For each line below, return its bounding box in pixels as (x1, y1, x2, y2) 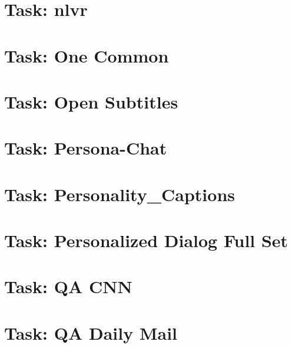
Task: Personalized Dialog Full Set (4, 228, 288, 252)
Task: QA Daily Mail (4, 320, 178, 344)
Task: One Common (4, 43, 169, 67)
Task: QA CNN (4, 274, 132, 298)
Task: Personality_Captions (4, 182, 235, 206)
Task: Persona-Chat (4, 136, 167, 160)
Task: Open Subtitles (4, 89, 178, 113)
